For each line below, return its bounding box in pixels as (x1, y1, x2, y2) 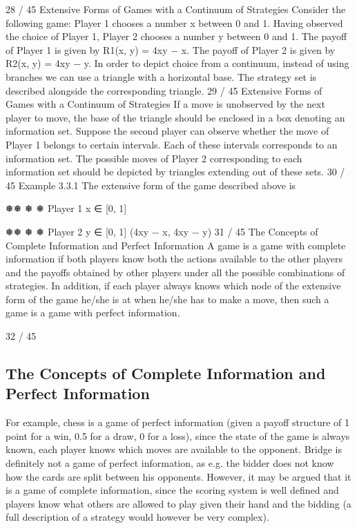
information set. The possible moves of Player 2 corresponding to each (6, 151, 302, 165)
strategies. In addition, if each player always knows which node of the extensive (6, 278, 341, 293)
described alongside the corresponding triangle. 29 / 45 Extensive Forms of (6, 83, 322, 97)
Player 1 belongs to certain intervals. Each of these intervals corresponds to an (6, 137, 338, 151)
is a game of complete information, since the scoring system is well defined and (6, 483, 339, 497)
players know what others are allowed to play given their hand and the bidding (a (6, 496, 351, 510)
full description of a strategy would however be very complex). (6, 510, 269, 524)
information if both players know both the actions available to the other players (6, 251, 343, 266)
